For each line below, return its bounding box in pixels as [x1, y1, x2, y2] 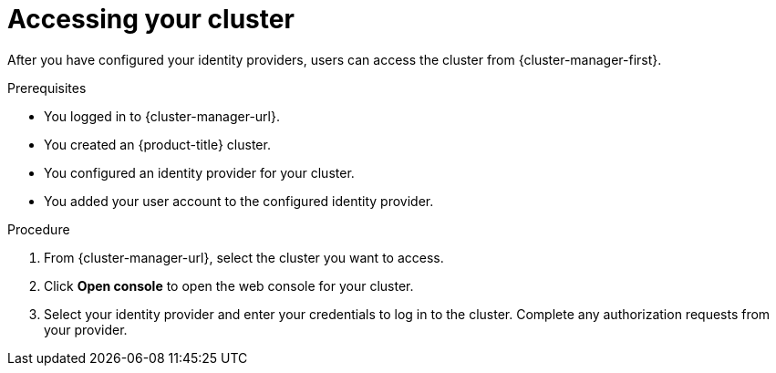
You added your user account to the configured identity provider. [44, 192, 434, 209]
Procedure [7, 221, 70, 237]
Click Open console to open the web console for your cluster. [44, 277, 414, 294]
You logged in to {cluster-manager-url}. [44, 108, 280, 124]
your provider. [44, 321, 128, 337]
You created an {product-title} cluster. [44, 136, 271, 152]
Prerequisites [7, 79, 87, 96]
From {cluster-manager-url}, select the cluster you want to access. [44, 249, 444, 265]
